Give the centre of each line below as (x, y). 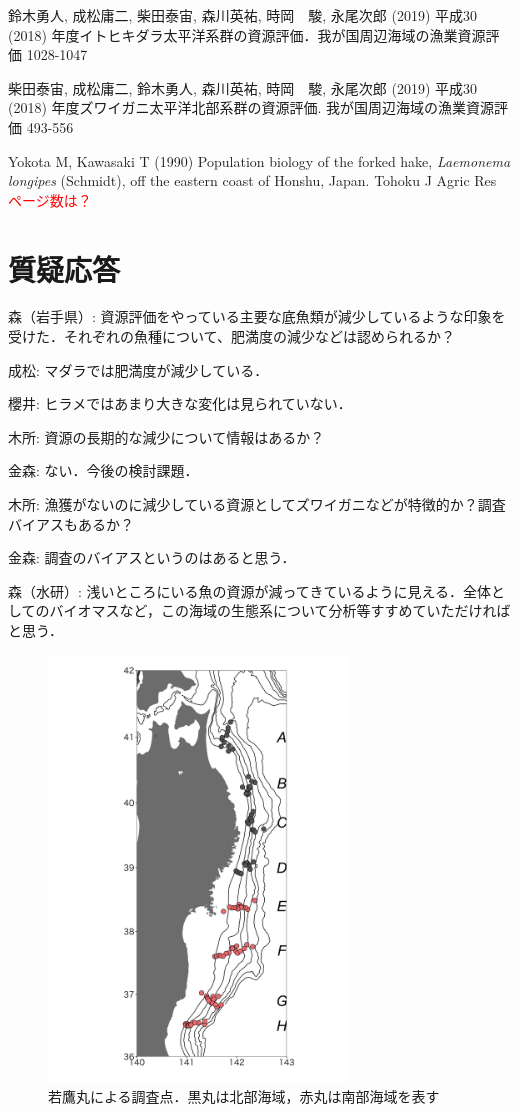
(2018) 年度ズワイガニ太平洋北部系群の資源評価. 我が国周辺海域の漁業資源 (251, 107)
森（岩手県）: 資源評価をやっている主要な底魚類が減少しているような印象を (257, 316)
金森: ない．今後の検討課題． (103, 470)
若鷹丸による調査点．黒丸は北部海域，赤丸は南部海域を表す (244, 1095)
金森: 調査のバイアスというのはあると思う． (152, 557)
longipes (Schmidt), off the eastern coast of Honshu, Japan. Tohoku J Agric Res (252, 180)
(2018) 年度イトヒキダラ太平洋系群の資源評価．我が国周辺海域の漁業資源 (247, 34)
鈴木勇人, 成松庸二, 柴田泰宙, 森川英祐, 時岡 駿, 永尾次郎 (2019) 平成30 (242, 15)
